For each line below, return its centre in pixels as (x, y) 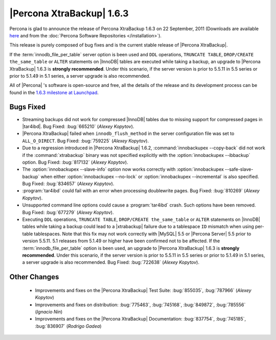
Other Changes (34, 277)
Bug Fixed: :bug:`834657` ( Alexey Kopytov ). (68, 184)
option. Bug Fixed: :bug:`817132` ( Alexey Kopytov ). (75, 162)
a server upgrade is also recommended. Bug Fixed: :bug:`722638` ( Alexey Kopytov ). (111, 262)
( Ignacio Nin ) (49, 311)
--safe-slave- (239, 169)
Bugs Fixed (28, 107)
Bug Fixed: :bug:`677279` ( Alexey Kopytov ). (68, 212)
